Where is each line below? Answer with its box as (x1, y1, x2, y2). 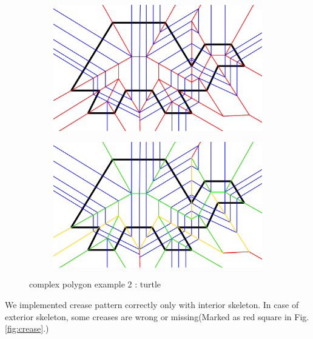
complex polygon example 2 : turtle (29, 278, 161, 290)
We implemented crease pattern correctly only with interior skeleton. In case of (5, 298, 299, 310)
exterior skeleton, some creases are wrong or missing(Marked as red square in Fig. (5, 310, 309, 323)
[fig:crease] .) (5, 322, 49, 335)
